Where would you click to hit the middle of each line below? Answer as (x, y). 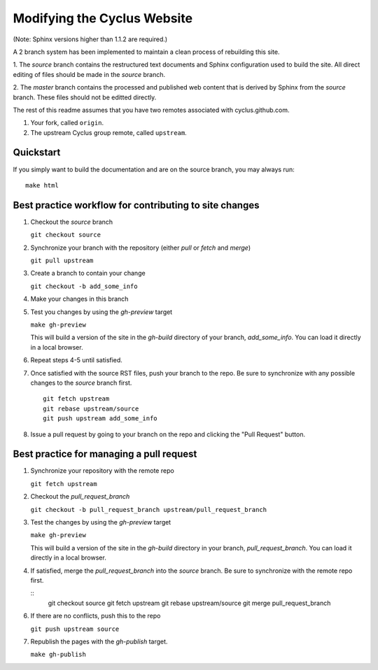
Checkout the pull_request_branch (80, 497)
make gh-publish (58, 655)
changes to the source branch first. (81, 383)
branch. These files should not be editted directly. (85, 97)
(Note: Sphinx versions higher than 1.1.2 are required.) (90, 39)
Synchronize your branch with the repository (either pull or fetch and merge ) (141, 248)
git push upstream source (75, 629)
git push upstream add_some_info (100, 419)
